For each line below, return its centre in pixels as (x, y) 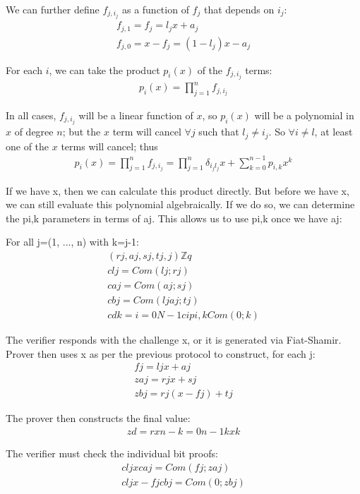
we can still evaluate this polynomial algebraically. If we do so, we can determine (180, 204)
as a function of (155, 9)
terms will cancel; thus (109, 146)
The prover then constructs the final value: (98, 418)
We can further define (53, 9)
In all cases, (31, 115)
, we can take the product (104, 70)
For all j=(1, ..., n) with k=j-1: (72, 242)
